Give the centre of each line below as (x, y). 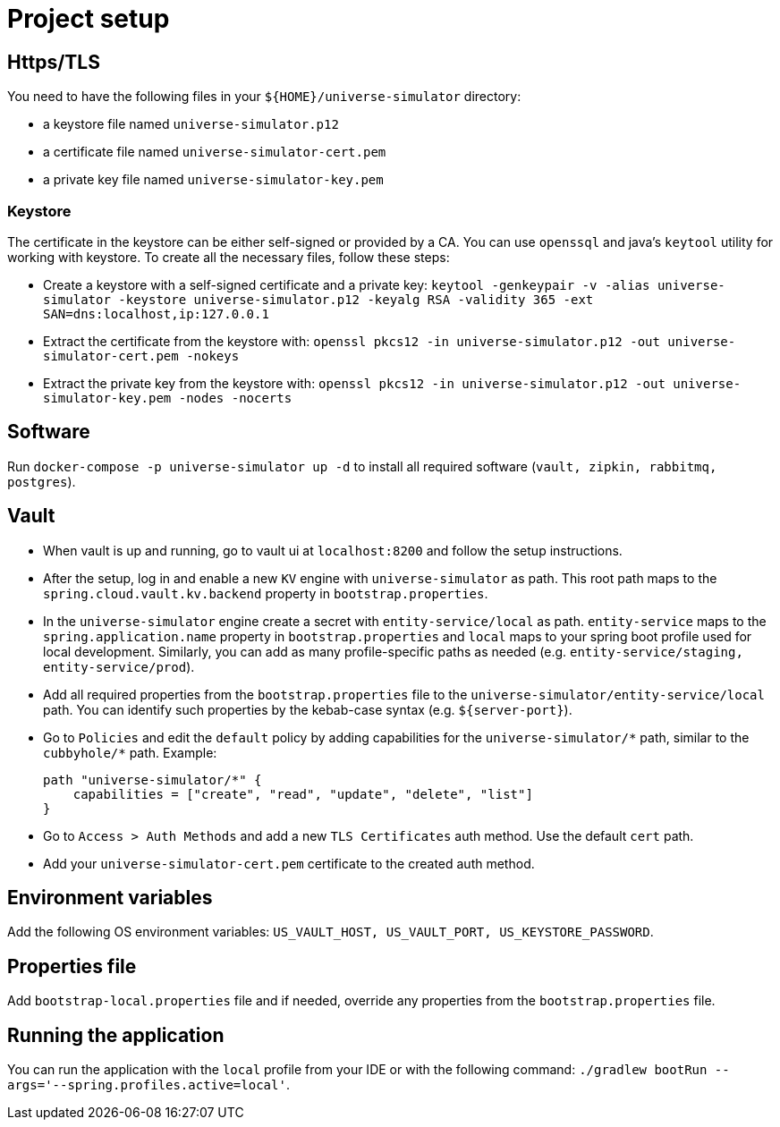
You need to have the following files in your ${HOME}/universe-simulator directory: (264, 97)
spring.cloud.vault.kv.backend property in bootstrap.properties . (266, 593)
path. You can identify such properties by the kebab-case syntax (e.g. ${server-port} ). (308, 709)
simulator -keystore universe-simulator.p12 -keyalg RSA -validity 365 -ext (318, 299)
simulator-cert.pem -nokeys (141, 356)
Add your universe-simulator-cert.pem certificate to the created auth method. (289, 863)
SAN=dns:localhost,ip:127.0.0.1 (156, 314)
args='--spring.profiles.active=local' (147, 1085)
